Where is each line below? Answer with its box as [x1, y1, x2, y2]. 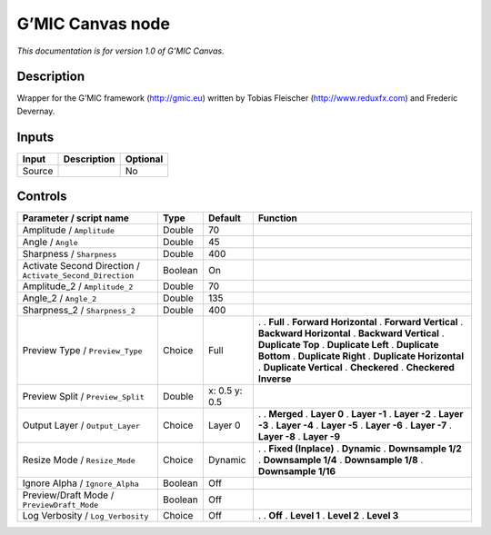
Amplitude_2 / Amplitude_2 [22, 280, 134, 292]
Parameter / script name [22, 212, 129, 224]
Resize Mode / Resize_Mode [22, 454, 135, 467]
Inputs [16, 129, 55, 144]
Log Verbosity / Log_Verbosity [22, 510, 149, 522]
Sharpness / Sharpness [22, 248, 117, 261]
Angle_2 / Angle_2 [22, 292, 97, 304]
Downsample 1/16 [257, 465, 336, 478]
